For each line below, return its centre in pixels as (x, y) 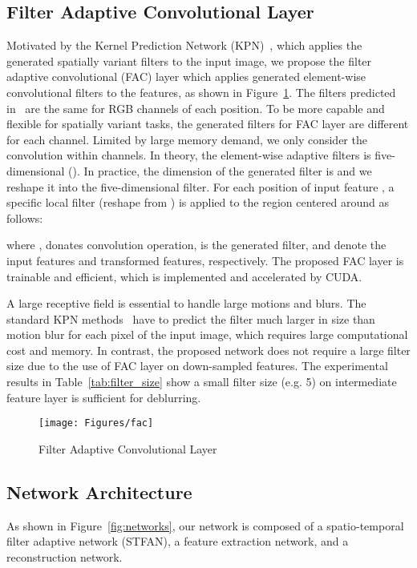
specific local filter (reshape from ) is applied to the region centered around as (198, 202)
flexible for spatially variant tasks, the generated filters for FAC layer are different (208, 124)
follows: (25, 218)
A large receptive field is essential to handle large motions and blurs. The (186, 303)
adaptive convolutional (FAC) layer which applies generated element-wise (186, 77)
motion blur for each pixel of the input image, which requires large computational (207, 334)
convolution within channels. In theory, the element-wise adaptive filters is (189, 155)
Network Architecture (99, 491)
